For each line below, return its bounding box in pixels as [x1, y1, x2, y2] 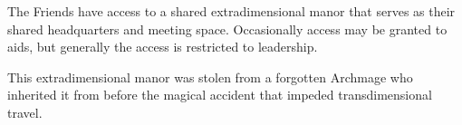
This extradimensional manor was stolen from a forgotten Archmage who [7, 67, 413, 86]
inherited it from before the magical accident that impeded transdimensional [7, 85, 432, 104]
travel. [7, 102, 43, 121]
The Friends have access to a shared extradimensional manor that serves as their [7, 2, 456, 20]
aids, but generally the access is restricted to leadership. [7, 37, 318, 56]
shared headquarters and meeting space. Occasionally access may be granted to [7, 19, 448, 38]
